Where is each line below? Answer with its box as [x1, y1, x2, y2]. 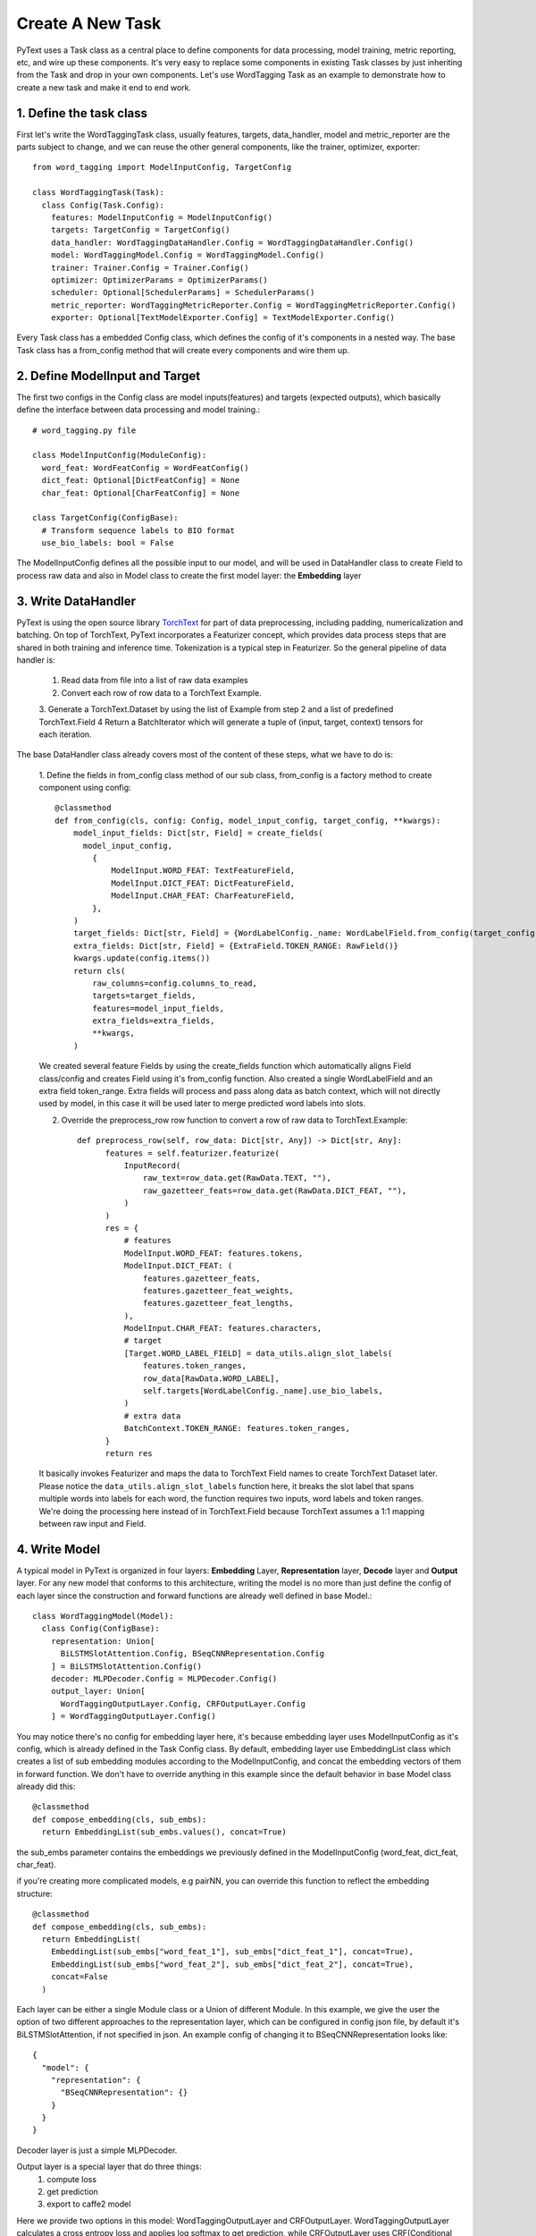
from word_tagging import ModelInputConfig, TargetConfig [32, 162, 292, 173]
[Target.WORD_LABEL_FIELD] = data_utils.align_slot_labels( [123, 1348, 393, 1359]
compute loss [46, 2173, 97, 2184]
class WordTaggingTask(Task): [32, 188, 165, 198]
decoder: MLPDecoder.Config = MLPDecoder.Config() [50, 1673, 278, 1683]
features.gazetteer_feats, [143, 1273, 261, 1283]
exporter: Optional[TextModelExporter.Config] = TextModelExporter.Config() [50, 313, 396, 323]
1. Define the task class [16, 106, 147, 121]
